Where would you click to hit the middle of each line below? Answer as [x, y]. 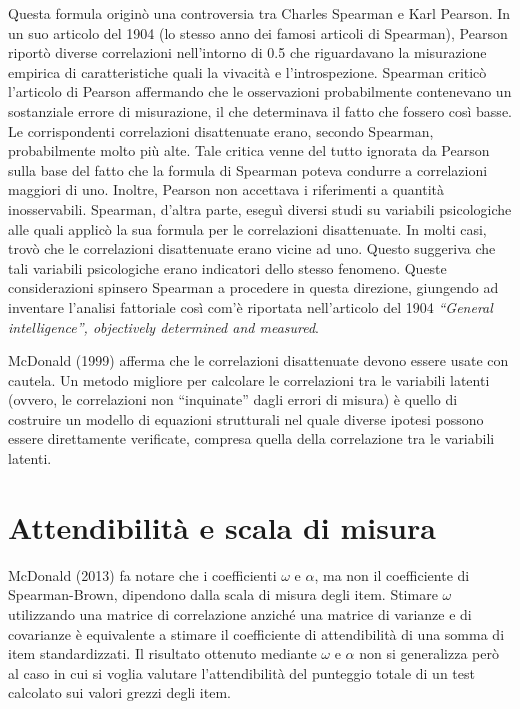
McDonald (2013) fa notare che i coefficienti [142, 574]
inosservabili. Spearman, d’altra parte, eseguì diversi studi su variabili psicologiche [260, 208]
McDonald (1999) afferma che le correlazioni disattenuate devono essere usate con [258, 360]
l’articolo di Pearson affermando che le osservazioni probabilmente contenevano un [260, 91]
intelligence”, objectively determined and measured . [164, 326]
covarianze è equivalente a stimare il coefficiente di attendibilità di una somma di [256, 633]
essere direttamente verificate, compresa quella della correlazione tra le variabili [251, 438]
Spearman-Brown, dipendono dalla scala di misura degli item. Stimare [223, 594]
